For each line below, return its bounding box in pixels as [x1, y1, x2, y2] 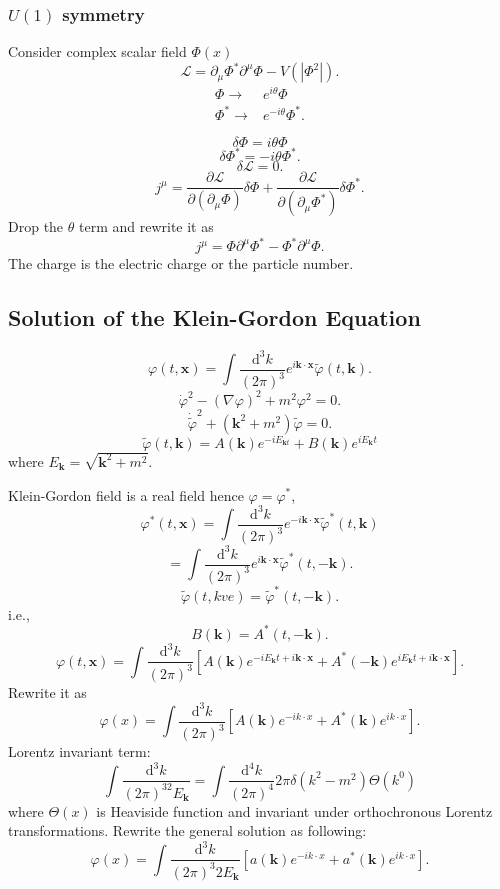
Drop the [8, 216, 64, 237]
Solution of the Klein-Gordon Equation [8, 302, 421, 333]
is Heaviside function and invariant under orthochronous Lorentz [96, 800, 493, 821]
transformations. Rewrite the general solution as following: [8, 820, 367, 841]
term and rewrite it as [78, 216, 214, 237]
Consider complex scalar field [8, 41, 187, 62]
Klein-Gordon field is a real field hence [8, 484, 244, 505]
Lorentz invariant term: [8, 741, 151, 762]
